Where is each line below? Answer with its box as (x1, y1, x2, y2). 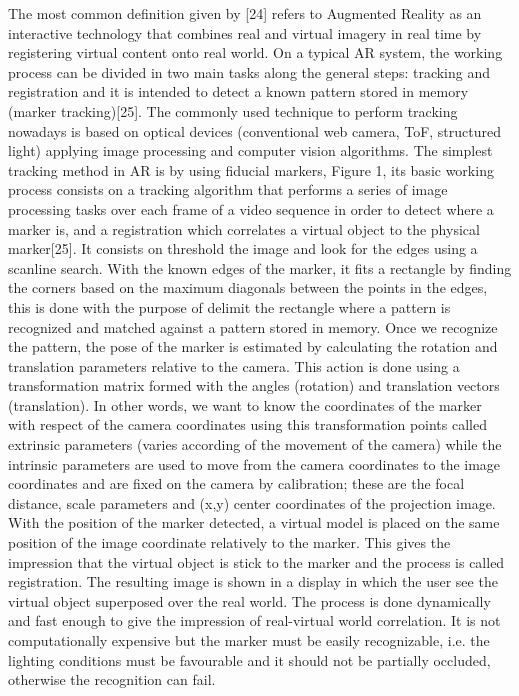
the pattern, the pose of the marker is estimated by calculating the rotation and (8, 336, 498, 357)
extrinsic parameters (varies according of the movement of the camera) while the (8, 434, 502, 455)
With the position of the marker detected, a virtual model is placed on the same (8, 512, 500, 533)
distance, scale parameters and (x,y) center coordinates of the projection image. (8, 492, 496, 513)
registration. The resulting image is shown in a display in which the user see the (8, 571, 498, 592)
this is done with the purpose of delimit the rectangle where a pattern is (8, 296, 451, 317)
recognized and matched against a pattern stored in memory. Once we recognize (8, 316, 498, 337)
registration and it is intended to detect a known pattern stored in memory (8, 81, 469, 102)
